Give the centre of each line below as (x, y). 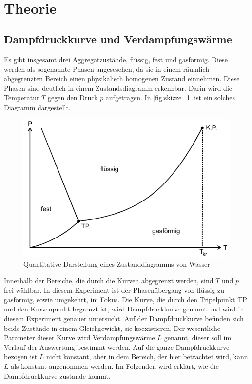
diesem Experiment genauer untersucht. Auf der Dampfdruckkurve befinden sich (124, 318)
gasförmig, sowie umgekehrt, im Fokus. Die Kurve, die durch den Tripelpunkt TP (126, 299)
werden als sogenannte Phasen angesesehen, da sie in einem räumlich (107, 69)
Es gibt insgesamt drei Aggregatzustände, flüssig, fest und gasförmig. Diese (116, 59)
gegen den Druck (73, 97)
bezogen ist (21, 357)
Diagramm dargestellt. (37, 107)
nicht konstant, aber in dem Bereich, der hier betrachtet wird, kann (147, 357)
